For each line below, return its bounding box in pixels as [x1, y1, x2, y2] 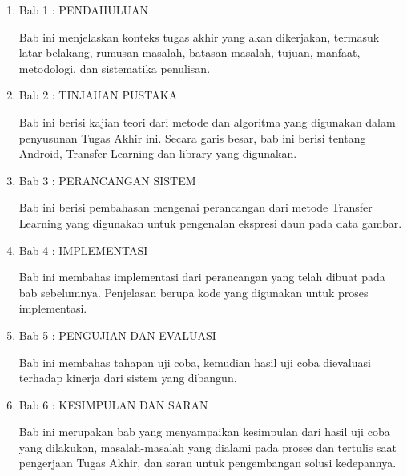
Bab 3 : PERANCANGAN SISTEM [18, 171, 196, 188]
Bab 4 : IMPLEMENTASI [18, 241, 148, 258]
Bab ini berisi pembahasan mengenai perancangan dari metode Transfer [18, 199, 373, 216]
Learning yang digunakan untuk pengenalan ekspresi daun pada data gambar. [18, 214, 402, 231]
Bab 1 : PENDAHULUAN [18, 2, 148, 18]
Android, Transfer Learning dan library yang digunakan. [18, 145, 297, 162]
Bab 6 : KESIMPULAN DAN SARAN [18, 396, 208, 413]
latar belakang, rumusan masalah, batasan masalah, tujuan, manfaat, [18, 44, 361, 61]
